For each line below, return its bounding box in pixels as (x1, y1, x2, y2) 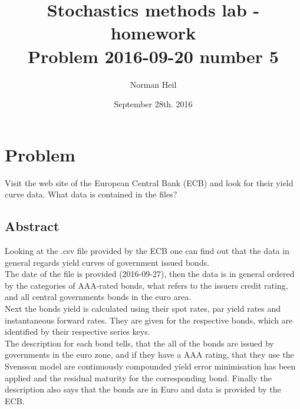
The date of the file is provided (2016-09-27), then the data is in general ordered (5, 268, 295, 280)
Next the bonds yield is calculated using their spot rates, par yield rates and (5, 302, 281, 314)
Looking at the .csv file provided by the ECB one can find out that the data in (5, 245, 289, 257)
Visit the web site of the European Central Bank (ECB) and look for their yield (5, 176, 294, 189)
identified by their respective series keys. (5, 325, 150, 338)
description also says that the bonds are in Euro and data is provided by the (5, 383, 281, 395)
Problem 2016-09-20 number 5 (28, 44, 279, 68)
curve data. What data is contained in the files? (5, 188, 177, 200)
